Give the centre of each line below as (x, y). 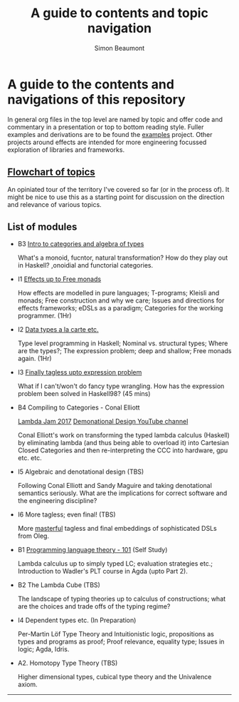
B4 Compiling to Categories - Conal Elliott (79, 407)
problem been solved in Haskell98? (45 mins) (84, 394)
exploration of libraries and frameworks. (66, 149)
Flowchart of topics (52, 172)
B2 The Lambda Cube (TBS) (59, 585)
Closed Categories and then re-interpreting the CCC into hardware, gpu (123, 450)
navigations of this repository (97, 100)
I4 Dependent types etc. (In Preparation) (77, 620)
